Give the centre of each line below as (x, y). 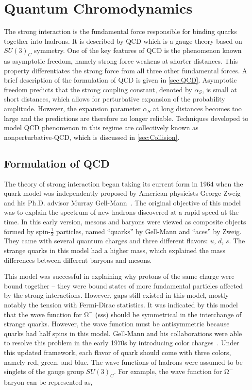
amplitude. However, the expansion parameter (72, 109)
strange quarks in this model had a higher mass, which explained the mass (115, 250)
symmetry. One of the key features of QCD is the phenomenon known (138, 50)
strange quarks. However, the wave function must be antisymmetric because (117, 324)
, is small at (219, 89)
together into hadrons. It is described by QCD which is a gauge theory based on (123, 41)
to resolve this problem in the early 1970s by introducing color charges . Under (122, 343)
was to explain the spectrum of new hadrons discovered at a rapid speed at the (121, 212)
